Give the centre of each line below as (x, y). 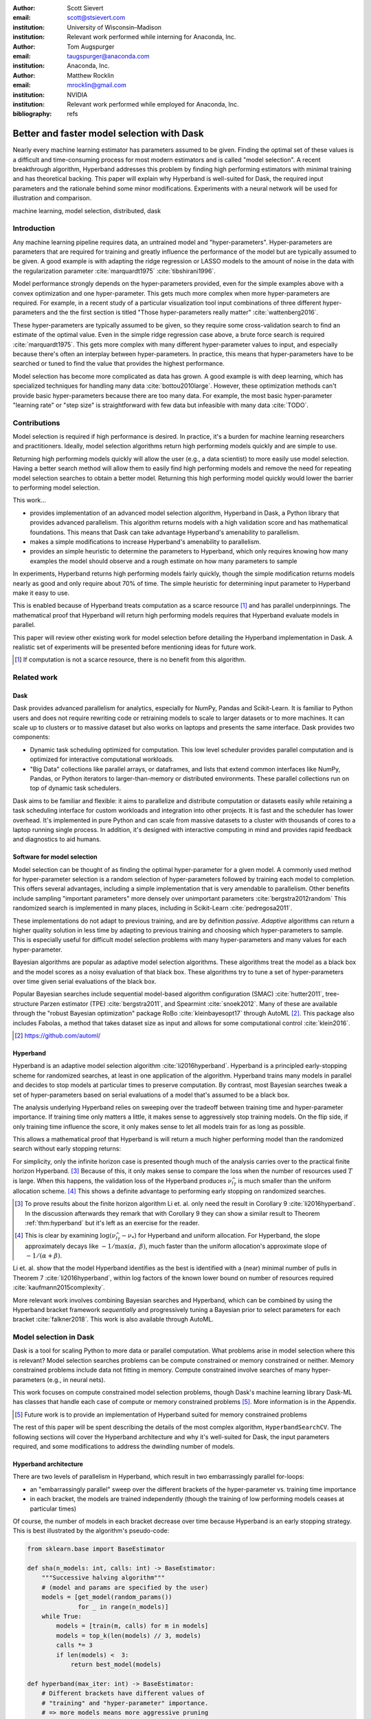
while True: (62, 1617)
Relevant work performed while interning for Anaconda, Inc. (151, 37)
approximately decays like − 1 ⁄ (69, 1246)
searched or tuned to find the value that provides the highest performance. (119, 364)
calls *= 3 (74, 1645)
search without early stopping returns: (67, 1149)
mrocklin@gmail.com (97, 85)
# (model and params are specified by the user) (125, 1587)
